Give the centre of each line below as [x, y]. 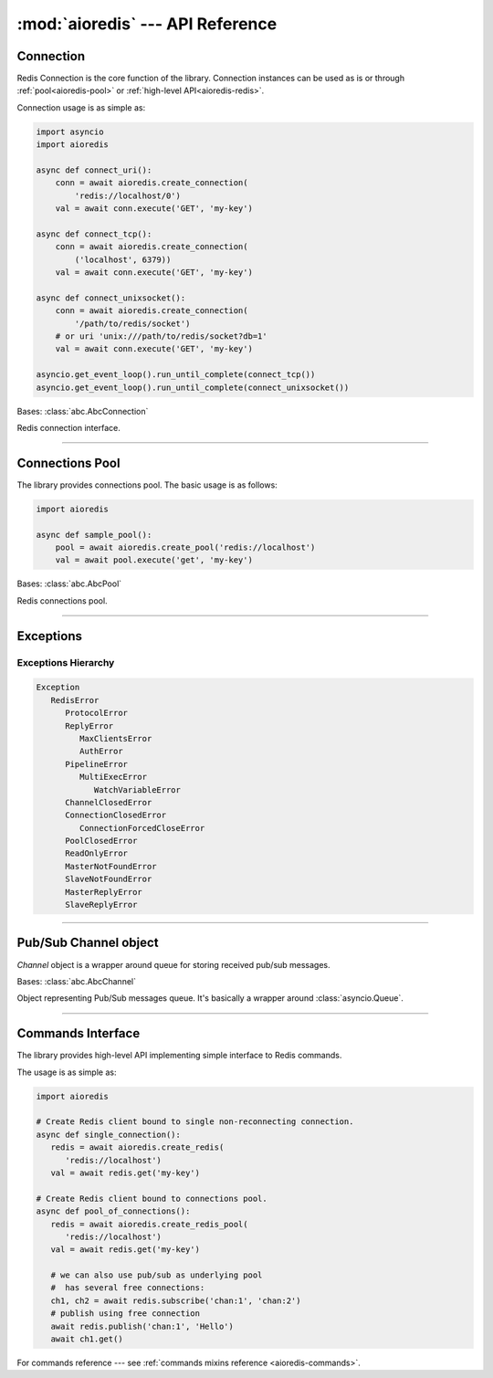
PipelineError [96, 764]
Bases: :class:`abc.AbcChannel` [77, 981]
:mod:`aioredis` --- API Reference [147, 24]
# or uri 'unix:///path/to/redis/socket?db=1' [162, 337]
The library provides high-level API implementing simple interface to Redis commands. [179, 1056]
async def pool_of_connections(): [113, 1211]
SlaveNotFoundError [109, 879]
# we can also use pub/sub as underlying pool [157, 1275]
